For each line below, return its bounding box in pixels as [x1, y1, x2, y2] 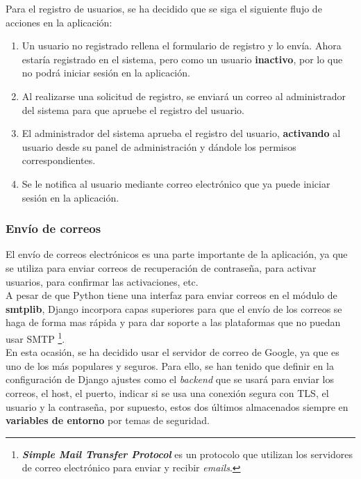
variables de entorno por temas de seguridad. [6, 413, 210, 428]
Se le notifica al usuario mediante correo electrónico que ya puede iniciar [22, 176, 330, 190]
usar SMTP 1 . [6, 329, 65, 346]
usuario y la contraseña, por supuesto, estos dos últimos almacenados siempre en [6, 399, 349, 414]
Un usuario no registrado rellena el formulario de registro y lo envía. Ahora [22, 38, 342, 53]
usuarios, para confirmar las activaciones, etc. [6, 274, 199, 289]
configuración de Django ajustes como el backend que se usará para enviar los [6, 372, 335, 387]
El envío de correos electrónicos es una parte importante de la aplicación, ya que [6, 247, 348, 261]
